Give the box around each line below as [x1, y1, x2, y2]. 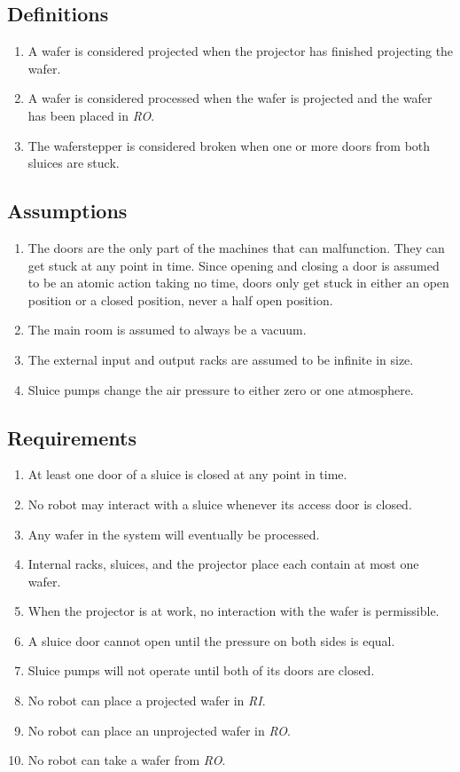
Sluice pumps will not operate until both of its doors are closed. [27, 661, 375, 680]
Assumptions [7, 197, 128, 225]
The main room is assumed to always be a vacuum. [27, 320, 307, 339]
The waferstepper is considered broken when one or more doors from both [27, 136, 431, 154]
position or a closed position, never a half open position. [27, 290, 333, 309]
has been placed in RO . [27, 106, 155, 124]
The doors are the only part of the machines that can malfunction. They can [27, 238, 445, 256]
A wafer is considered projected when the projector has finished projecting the [27, 42, 454, 60]
